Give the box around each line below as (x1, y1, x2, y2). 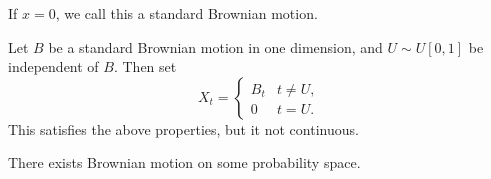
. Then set (113, 56, 177, 77)
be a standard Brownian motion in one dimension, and (48, 36, 383, 57)
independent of (8, 56, 99, 77)
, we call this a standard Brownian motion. (55, 3, 318, 23)
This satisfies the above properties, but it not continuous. (8, 118, 359, 139)
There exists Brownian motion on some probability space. (8, 152, 361, 173)
